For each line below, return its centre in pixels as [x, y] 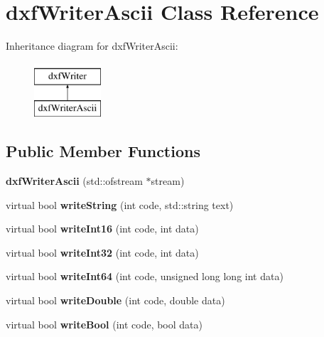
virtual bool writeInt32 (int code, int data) [102, 252]
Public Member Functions [103, 151]
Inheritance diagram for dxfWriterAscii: [92, 46]
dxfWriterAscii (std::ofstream [74, 181]
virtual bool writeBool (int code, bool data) [104, 324]
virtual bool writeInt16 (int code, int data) [102, 229]
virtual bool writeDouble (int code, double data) [115, 300]
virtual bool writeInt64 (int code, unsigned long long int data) [145, 276]
